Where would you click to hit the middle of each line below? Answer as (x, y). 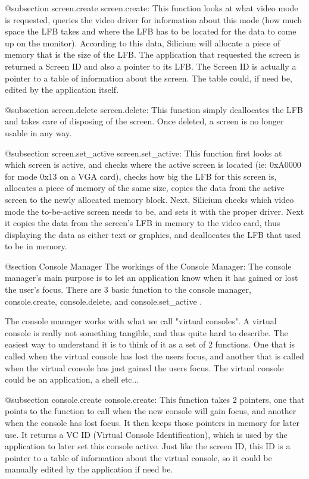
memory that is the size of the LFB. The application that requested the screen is (152, 54)
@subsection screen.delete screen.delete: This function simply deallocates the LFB (154, 109)
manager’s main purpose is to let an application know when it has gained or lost (152, 278)
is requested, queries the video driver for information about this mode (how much (154, 19)
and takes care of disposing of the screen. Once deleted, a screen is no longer (144, 121)
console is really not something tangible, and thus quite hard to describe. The (146, 332)
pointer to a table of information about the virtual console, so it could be (138, 457)
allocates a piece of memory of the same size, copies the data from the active (145, 188)
